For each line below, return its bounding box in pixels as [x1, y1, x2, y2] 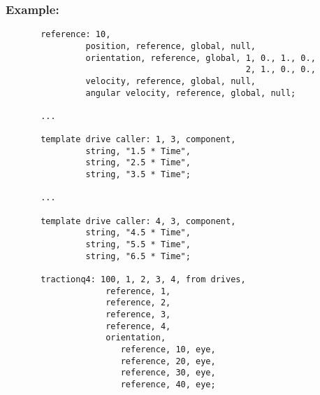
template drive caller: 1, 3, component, [41, 134, 236, 145]
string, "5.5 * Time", [85, 240, 191, 250]
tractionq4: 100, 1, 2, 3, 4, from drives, [41, 275, 246, 284]
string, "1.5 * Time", [85, 146, 191, 156]
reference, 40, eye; [120, 379, 216, 389]
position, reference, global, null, [85, 41, 256, 51]
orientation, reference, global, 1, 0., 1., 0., [85, 53, 316, 63]
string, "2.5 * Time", [85, 158, 191, 168]
